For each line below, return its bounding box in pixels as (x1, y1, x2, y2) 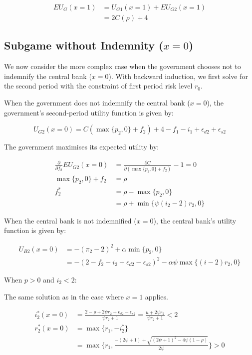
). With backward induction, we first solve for (108, 70, 249, 81)
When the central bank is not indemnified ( (4, 215, 137, 225)
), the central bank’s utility (153, 215, 237, 225)
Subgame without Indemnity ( (4, 37, 164, 53)
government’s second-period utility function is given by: (4, 107, 174, 117)
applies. (145, 291, 168, 301)
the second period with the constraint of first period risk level (4, 80, 193, 91)
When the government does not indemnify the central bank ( (4, 97, 190, 108)
